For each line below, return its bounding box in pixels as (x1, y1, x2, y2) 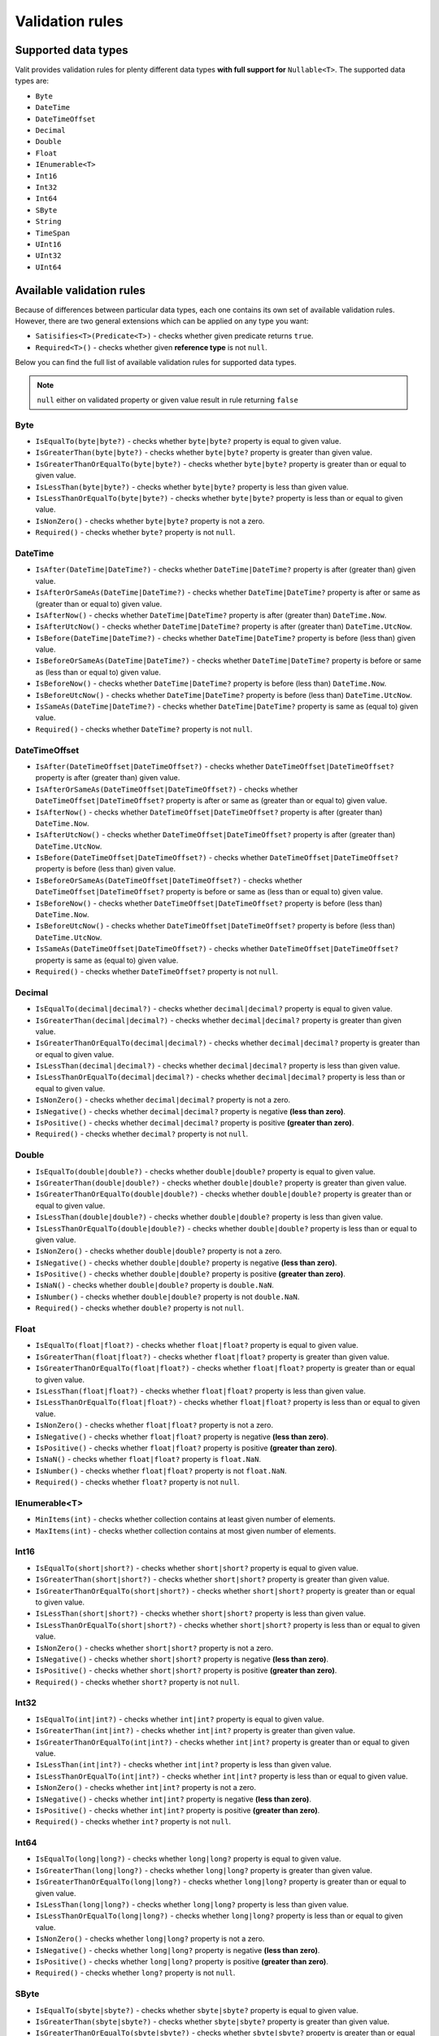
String (35, 217, 62, 226)
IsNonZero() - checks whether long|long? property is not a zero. (35, 1934, 265, 1944)
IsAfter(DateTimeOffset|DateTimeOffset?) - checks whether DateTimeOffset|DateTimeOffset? (35, 761, 394, 771)
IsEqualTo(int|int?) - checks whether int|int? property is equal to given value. (35, 1714, 324, 1724)
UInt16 (35, 239, 62, 248)
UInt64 (35, 262, 62, 272)
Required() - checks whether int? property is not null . (35, 1817, 232, 1827)
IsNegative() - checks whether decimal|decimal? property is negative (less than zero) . (35, 1106, 346, 1116)
